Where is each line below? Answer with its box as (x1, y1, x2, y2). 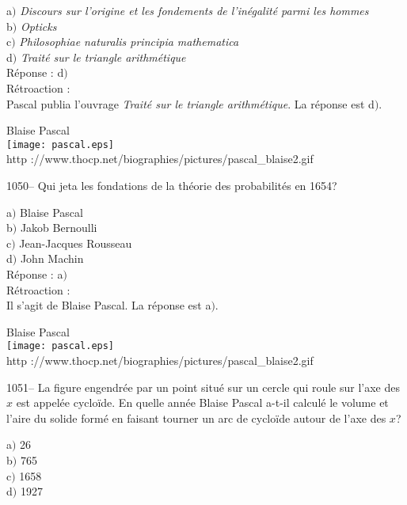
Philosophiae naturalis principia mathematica (19, 33, 239, 50)
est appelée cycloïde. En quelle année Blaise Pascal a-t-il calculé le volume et (16, 394, 389, 411)
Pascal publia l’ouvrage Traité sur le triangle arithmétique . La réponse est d (6, 95, 375, 112)
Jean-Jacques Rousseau (19, 234, 132, 251)
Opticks (20, 17, 57, 34)
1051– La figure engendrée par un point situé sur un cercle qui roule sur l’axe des (6, 378, 400, 395)
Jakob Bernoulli (20, 219, 97, 236)
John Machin (20, 250, 84, 267)
